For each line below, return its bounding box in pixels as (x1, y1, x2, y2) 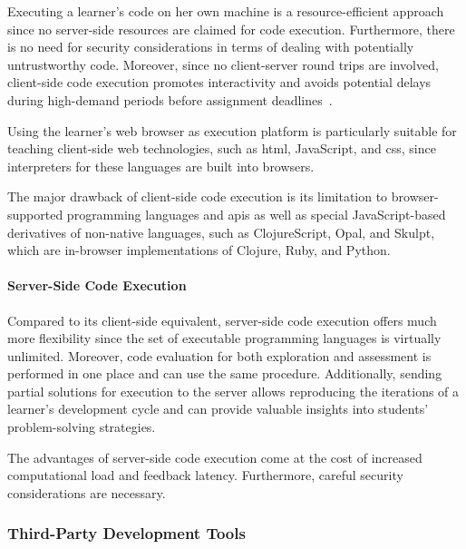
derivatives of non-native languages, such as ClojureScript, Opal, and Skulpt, (7, 222, 435, 241)
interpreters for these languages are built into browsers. (7, 156, 315, 175)
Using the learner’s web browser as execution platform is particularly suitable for (7, 121, 457, 140)
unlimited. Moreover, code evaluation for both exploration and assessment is (7, 346, 432, 365)
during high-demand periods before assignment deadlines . (7, 90, 333, 109)
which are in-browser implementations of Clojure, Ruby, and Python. (7, 240, 391, 260)
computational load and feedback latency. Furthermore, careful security (7, 466, 403, 485)
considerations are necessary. (7, 483, 166, 502)
